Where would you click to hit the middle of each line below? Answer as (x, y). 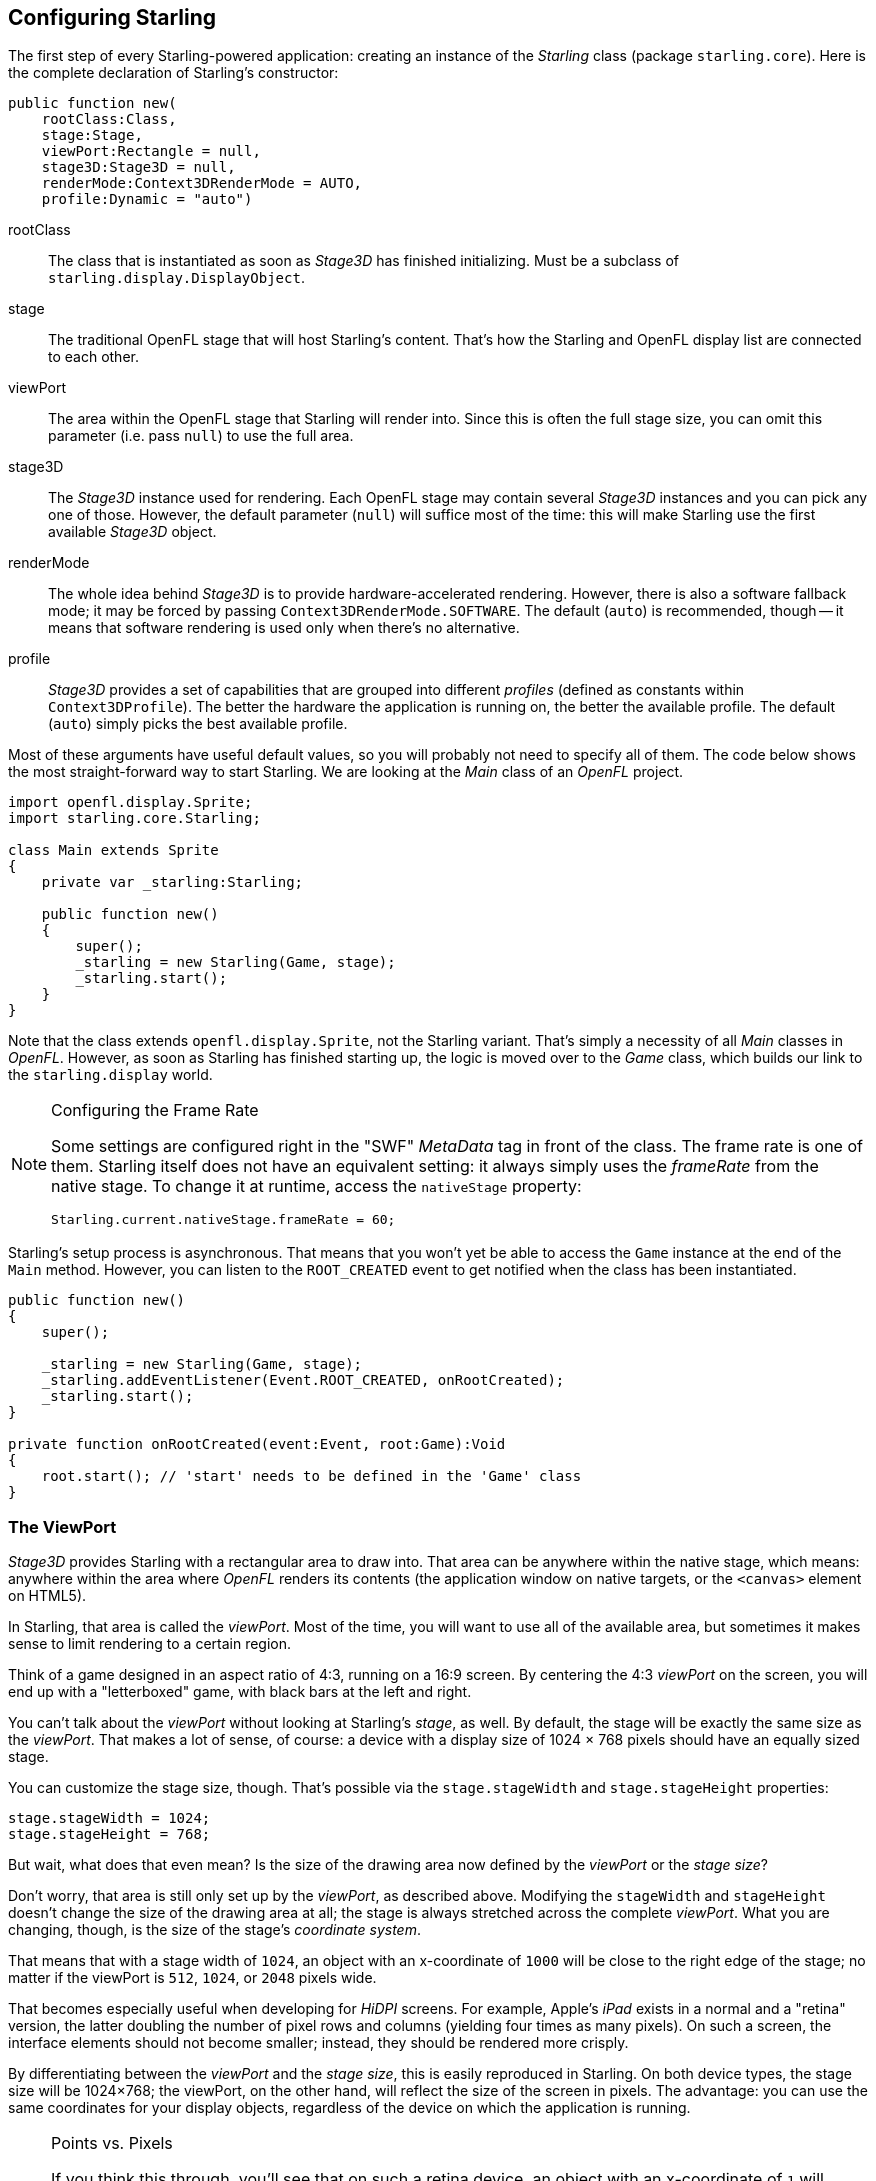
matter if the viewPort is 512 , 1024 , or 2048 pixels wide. (192, 1978)
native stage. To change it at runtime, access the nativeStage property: (316, 1186)
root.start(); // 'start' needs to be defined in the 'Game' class (311, 1476)
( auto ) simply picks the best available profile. (198, 724)
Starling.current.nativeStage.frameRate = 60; (223, 1220)
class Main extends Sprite (113, 850)
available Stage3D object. (132, 532)
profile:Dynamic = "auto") (147, 199)
